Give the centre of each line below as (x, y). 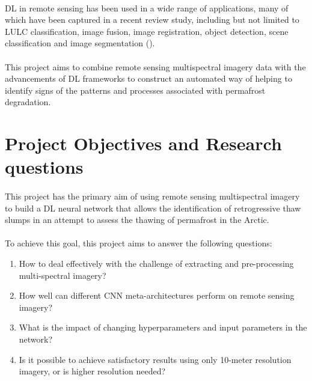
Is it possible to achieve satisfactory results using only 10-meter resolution (155, 359)
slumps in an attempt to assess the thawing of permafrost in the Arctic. (137, 220)
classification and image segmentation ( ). (80, 43)
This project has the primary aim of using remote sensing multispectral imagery (152, 196)
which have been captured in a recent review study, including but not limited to (152, 20)
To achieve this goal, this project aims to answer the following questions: (139, 243)
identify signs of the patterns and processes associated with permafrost (135, 90)
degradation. (28, 102)
